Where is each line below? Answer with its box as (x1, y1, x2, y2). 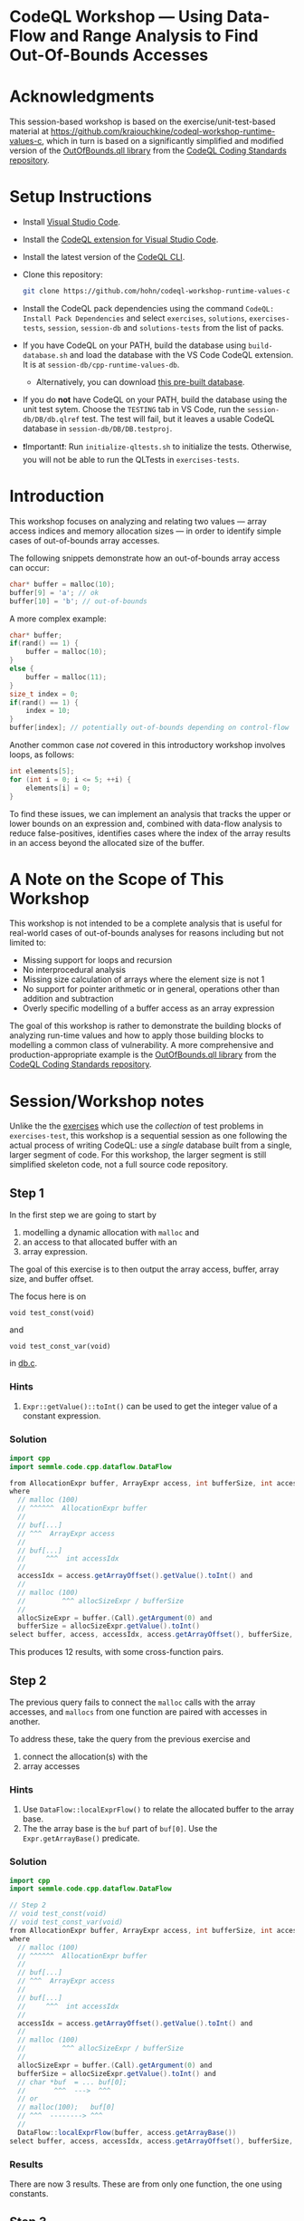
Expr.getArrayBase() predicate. (22, 1832, 140, 1844)
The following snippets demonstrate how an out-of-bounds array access (9, 553, 280, 563)
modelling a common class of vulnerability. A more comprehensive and (9, 1040, 274, 1051)
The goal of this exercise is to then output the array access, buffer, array (9, 1264, 280, 1274)
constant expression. (22, 1410, 101, 1421)
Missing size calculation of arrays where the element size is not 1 (22, 974, 265, 985)
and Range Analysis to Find (49, 25, 259, 46)
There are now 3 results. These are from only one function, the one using (9, 2178, 282, 2189)
